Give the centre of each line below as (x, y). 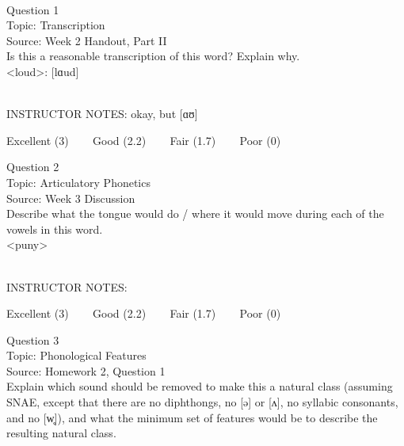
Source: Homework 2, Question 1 (86, 370)
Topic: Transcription (56, 25)
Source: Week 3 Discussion (71, 198)
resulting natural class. (61, 433)
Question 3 (33, 339)
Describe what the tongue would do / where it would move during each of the (195, 213)
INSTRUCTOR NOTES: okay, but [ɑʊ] (102, 114)
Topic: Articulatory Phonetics (78, 182)
